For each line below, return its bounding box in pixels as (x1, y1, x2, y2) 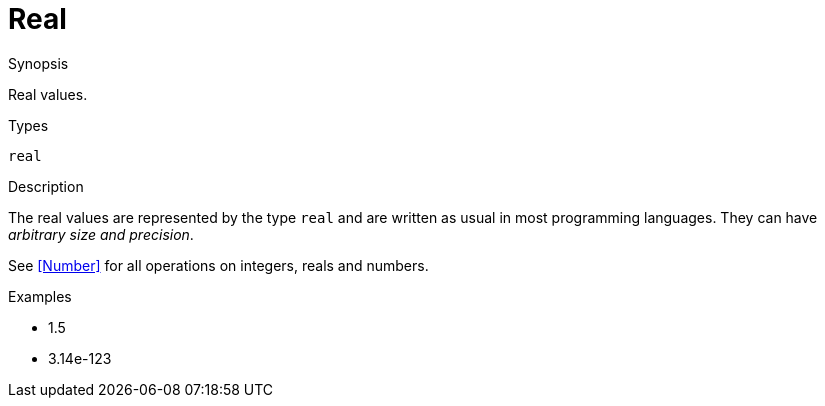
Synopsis (8, 54, 69, 72)
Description (8, 177, 84, 195)
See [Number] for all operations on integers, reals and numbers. (8, 256, 429, 274)
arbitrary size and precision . (8, 225, 194, 243)
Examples (8, 287, 72, 305)
